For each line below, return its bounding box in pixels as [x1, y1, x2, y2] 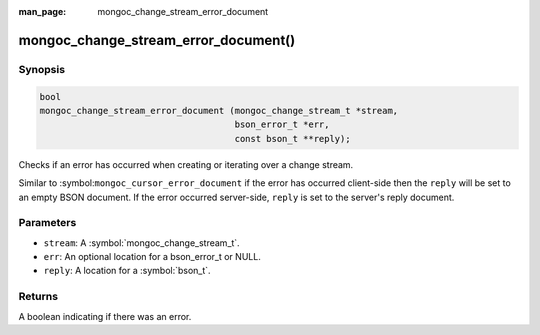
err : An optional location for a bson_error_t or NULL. [43, 251, 262, 263]
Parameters [18, 216, 77, 230]
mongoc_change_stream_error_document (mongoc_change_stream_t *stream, [39, 105, 399, 116]
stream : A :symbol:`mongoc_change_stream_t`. [43, 236, 240, 249]
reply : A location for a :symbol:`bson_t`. [43, 265, 211, 277]
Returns [18, 290, 59, 304]
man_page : [18, 6, 67, 17]
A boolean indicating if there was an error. [18, 310, 192, 322]
